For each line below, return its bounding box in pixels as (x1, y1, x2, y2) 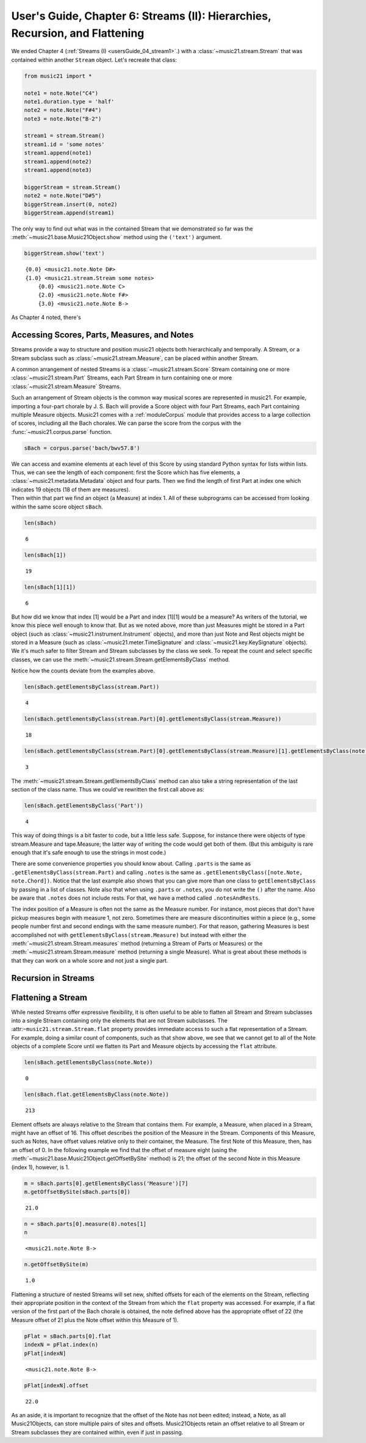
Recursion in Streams (11, 972, 95, 983)
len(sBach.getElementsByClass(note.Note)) (24, 1059, 153, 1066)
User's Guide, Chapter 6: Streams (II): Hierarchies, (11, 9, 271, 23)
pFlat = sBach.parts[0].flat (24, 1332, 112, 1340)
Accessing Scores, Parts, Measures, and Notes (11, 330, 194, 340)
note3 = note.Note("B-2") (24, 115, 102, 122)
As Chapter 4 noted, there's (11, 314, 82, 321)
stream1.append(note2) (24, 158, 92, 165)
